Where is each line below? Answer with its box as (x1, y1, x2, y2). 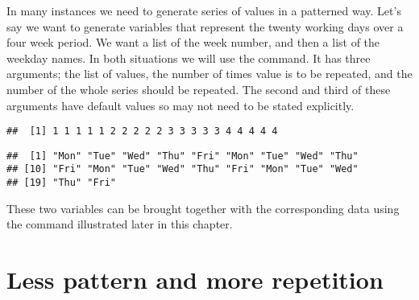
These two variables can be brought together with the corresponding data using (6, 199, 400, 216)
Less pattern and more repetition (6, 263, 384, 296)
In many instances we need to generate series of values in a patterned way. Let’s (6, 2, 401, 18)
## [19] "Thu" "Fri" (6, 177, 117, 189)
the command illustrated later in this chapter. (6, 216, 233, 232)
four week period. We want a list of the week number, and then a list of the (6, 34, 380, 51)
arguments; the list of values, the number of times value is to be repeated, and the (6, 65, 413, 82)
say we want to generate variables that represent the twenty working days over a (6, 18, 404, 35)
